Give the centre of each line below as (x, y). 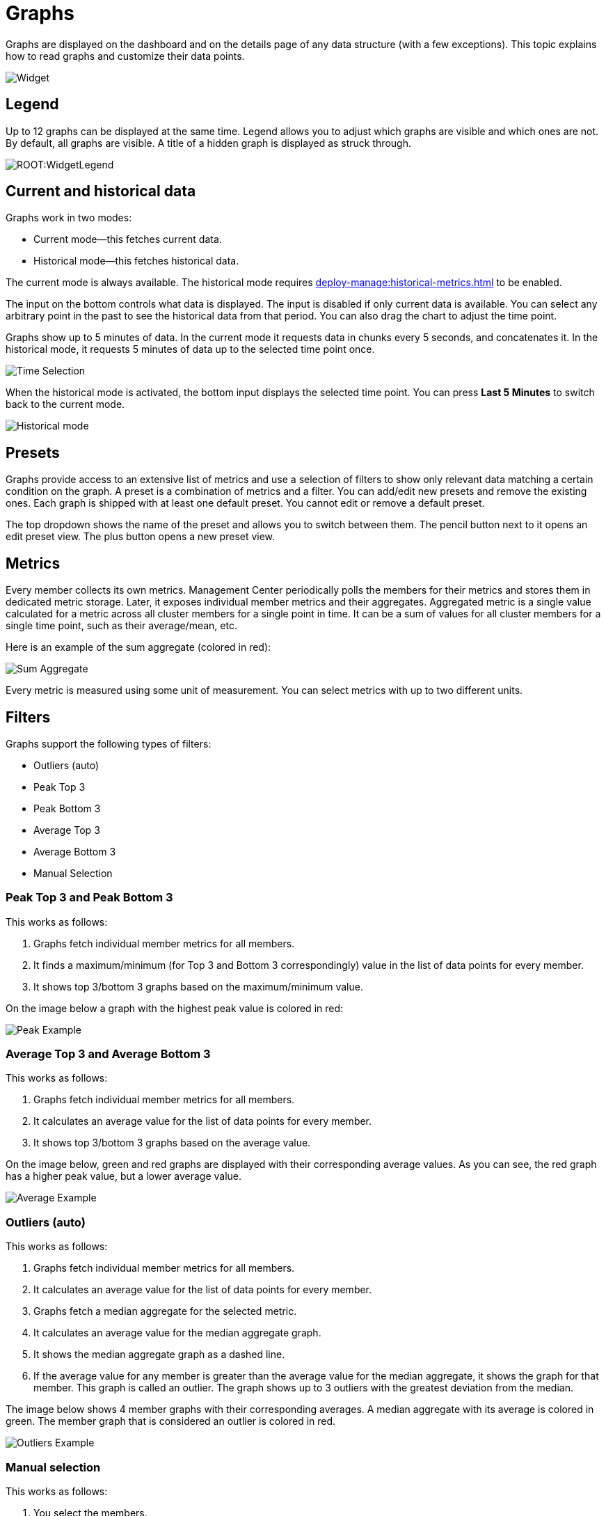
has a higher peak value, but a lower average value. (124, 1176)
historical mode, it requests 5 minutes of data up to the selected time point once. (190, 349)
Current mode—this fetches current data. (128, 239)
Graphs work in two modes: (69, 218)
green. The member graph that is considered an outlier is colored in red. (171, 1421)
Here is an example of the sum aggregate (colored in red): (138, 647)
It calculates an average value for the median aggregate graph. (177, 1333)
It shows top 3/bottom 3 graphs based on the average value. (172, 1143)
